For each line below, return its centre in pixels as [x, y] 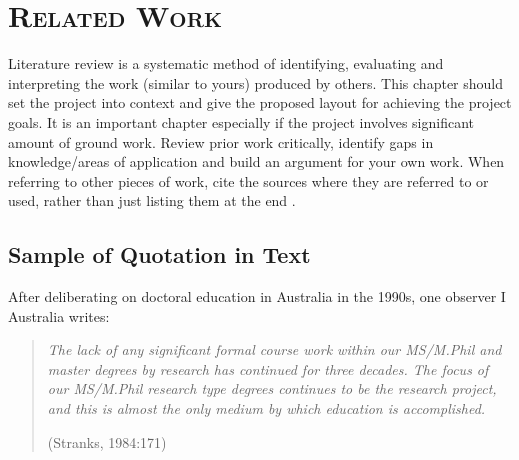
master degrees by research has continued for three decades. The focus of [268, 368]
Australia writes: [59, 315]
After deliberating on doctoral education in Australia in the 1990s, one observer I [257, 296]
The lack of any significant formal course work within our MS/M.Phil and [274, 349]
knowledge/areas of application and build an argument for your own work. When [256, 161]
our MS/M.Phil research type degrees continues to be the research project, [272, 388]
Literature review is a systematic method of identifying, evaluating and [226, 63]
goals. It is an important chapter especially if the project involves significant [241, 121]
